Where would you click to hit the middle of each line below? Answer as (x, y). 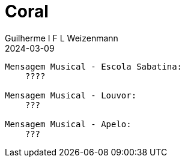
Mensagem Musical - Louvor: (71, 95)
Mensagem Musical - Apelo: (68, 124)
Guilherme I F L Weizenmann (62, 38)
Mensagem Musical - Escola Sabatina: (94, 66)
